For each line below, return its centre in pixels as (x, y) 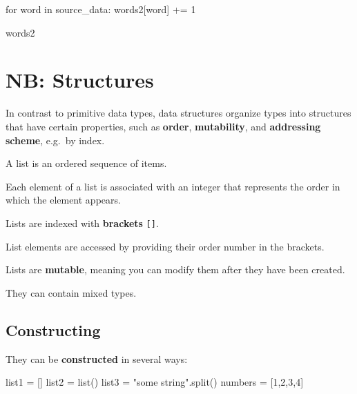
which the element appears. (63, 200)
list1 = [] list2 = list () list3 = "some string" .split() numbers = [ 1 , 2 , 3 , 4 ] (155, 382)
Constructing (53, 329)
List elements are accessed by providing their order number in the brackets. (165, 246)
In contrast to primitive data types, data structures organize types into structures (178, 113)
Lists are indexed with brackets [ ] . (82, 223)
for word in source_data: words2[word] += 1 (101, 9)
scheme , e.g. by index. (55, 140)
